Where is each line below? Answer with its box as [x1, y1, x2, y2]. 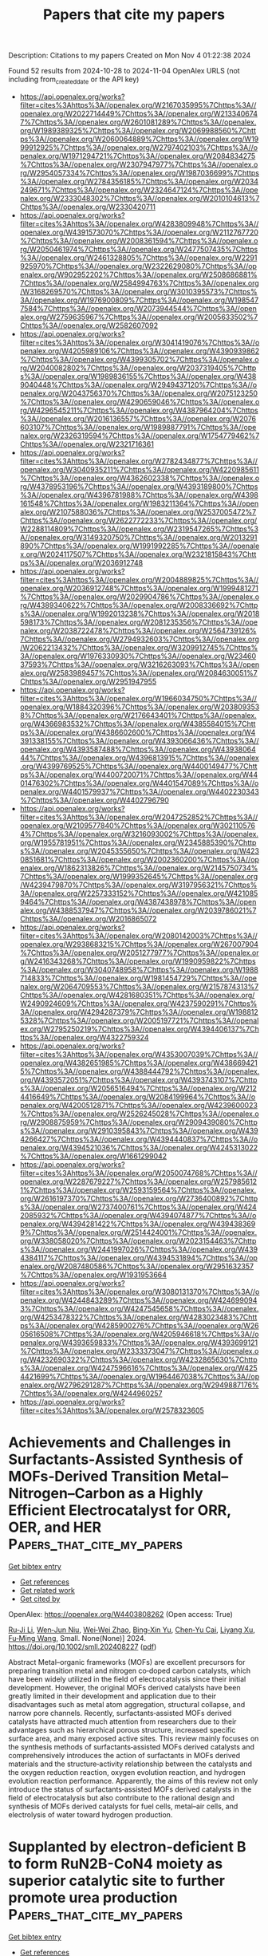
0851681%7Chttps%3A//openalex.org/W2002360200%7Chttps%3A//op [19, 854, 259, 864]
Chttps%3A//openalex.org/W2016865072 [19, 913, 157, 923]
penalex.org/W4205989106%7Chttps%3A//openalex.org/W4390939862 [19, 345, 260, 356]
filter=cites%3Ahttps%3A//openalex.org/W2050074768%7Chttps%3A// [19, 1168, 258, 1177]
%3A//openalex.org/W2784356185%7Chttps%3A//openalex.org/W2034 [19, 176, 259, 186]
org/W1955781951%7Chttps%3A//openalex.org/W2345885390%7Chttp [19, 838, 257, 847]
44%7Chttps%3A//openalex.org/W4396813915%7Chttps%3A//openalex [19, 752, 259, 763]
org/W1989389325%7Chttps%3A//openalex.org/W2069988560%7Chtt [19, 125, 257, 135]
